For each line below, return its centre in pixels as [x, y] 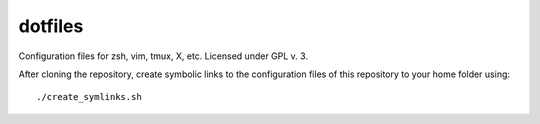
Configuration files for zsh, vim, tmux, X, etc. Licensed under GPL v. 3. [163, 56]
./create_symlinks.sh [89, 97]
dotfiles [51, 26]
